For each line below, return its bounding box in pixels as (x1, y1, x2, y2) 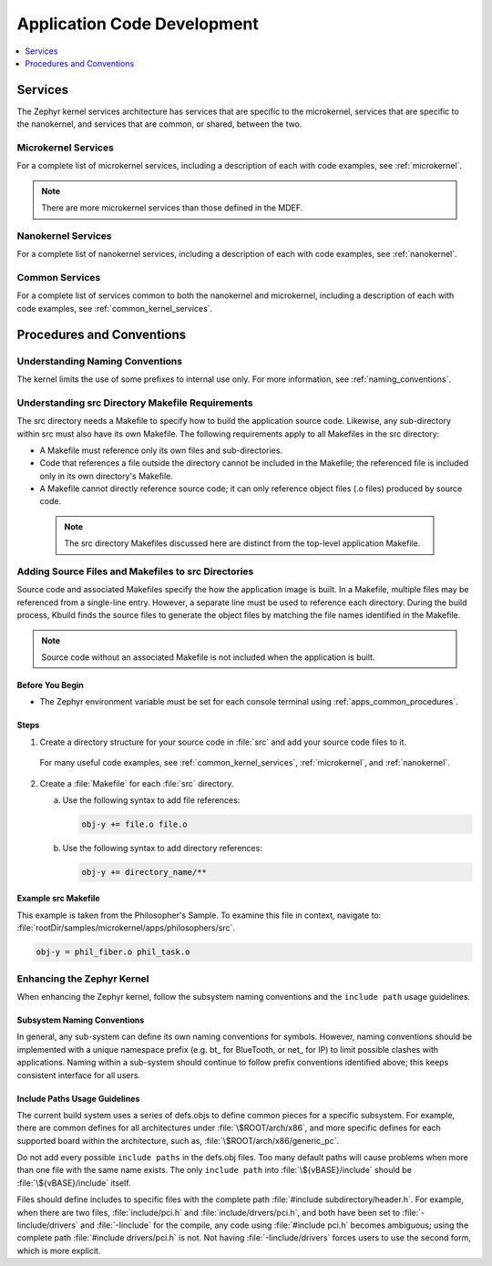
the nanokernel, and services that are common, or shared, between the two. (16, 118, 302, 129)
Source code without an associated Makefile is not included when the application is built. (41, 652, 375, 663)
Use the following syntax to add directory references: (62, 842, 263, 853)
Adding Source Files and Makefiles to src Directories (16, 565, 254, 578)
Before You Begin (16, 679, 84, 690)
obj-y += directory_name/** (81, 867, 207, 877)
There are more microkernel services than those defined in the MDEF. (41, 202, 303, 213)
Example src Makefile (16, 893, 100, 904)
